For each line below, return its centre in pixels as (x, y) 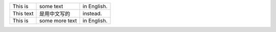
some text (51, 6)
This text (23, 13)
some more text (58, 21)
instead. (92, 13)
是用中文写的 (55, 14)
